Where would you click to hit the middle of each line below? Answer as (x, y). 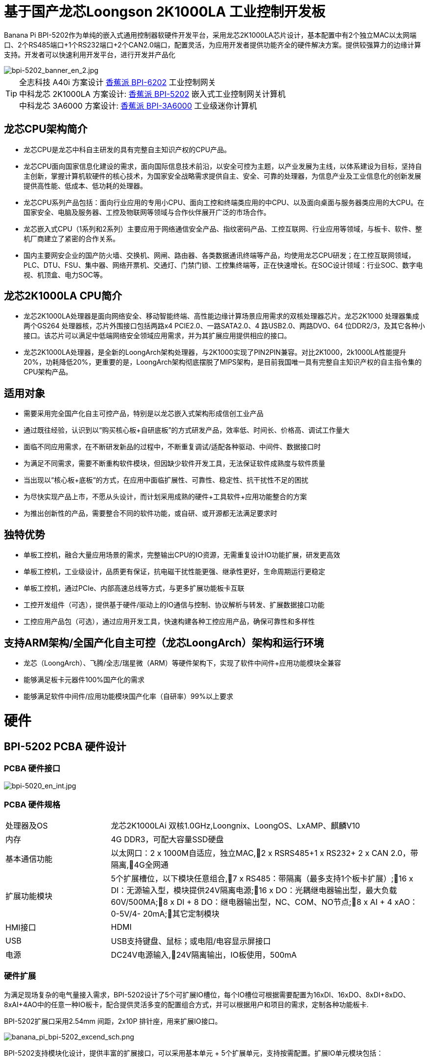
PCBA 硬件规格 (32, 804)
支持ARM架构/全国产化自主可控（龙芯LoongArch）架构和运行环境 (164, 643)
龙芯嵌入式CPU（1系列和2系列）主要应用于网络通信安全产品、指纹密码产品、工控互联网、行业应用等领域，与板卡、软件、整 (223, 229)
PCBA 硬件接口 (32, 768)
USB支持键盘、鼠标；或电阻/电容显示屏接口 (191, 941)
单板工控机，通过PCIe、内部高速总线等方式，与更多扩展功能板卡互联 (134, 588)
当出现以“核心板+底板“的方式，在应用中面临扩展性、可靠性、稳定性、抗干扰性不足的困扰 (166, 480)
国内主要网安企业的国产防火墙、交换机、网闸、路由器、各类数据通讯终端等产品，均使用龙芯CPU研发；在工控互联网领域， (219, 255)
